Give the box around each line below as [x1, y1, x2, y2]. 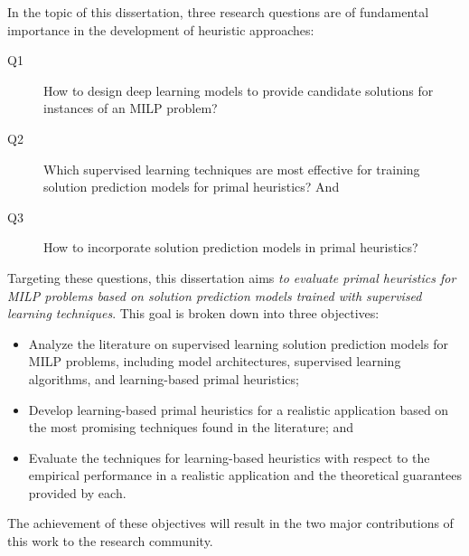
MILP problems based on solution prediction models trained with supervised [7, 286, 422, 305]
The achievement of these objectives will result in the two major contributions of [7, 514, 454, 532]
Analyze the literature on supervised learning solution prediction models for [28, 334, 448, 353]
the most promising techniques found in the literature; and [28, 418, 354, 437]
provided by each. [28, 483, 127, 502]
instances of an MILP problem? [43, 99, 218, 118]
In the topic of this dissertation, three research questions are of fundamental [7, 3, 429, 21]
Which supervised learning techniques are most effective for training [43, 159, 420, 178]
